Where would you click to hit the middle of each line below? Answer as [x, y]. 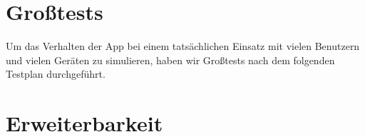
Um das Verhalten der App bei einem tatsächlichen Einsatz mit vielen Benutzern [183, 46]
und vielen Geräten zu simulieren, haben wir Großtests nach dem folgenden [170, 60]
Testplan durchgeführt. [56, 74]
